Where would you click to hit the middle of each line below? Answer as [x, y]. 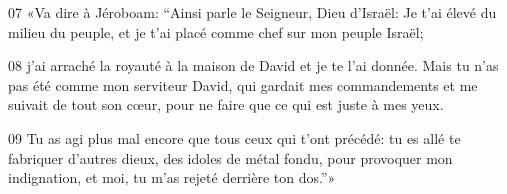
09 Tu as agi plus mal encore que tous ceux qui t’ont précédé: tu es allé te [234, 137]
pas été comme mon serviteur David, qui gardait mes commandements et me [243, 84]
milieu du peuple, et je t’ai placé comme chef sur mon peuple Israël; [216, 31]
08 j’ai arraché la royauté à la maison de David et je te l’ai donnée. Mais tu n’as [253, 65]
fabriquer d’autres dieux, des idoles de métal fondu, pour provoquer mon [230, 157]
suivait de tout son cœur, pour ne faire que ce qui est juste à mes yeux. [226, 104]
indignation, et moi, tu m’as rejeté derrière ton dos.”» [172, 177]
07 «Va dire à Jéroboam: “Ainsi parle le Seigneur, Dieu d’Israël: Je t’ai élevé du [252, 12]
